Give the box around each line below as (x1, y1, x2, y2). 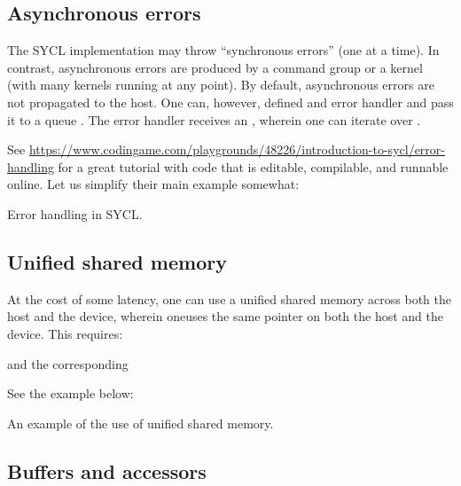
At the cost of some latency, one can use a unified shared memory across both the (7, 289, 452, 308)
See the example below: (7, 384, 134, 403)
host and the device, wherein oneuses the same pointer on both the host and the (7, 307, 444, 325)
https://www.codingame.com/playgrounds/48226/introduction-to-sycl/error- (28, 140, 445, 159)
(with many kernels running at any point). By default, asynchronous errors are (7, 75, 434, 94)
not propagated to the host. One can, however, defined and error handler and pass (7, 92, 454, 111)
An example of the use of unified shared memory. (7, 413, 274, 432)
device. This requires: (7, 324, 123, 342)
